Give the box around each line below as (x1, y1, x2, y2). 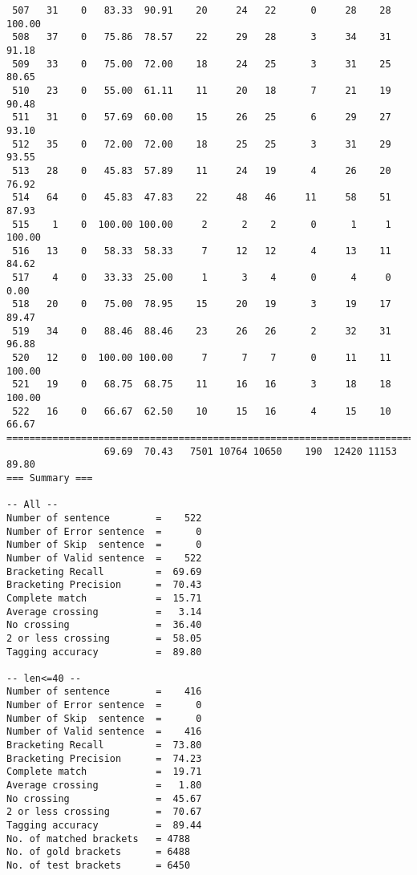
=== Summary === (6, 472, 93, 484)
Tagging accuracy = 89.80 (6, 646, 202, 658)
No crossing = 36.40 (6, 619, 202, 631)
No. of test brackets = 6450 (6, 860, 191, 871)
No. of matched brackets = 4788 (6, 832, 191, 845)
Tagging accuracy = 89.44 (6, 820, 202, 832)
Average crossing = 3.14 (6, 606, 202, 618)
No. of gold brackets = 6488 (6, 846, 191, 858)
